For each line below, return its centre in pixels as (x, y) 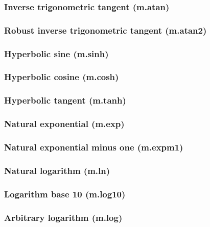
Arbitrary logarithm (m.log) (63, 217)
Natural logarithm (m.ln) (57, 170)
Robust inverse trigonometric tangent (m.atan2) (106, 30)
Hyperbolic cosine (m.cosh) (62, 77)
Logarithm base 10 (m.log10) (65, 194)
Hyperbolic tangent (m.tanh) (65, 100)
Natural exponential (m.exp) (64, 124)
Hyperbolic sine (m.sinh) (56, 53)
